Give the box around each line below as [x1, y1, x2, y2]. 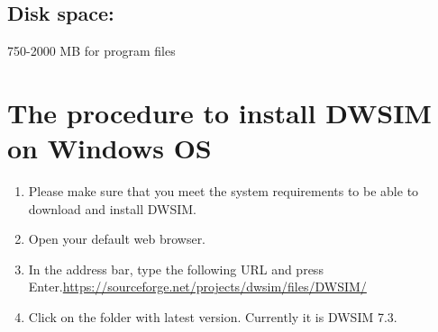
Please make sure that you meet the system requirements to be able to [28, 182, 419, 201]
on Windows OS [7, 130, 212, 166]
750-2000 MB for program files [7, 41, 176, 60]
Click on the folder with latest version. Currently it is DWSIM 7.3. [28, 308, 397, 327]
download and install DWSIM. [28, 199, 196, 218]
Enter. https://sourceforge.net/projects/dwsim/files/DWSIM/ [28, 277, 367, 296]
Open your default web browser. [28, 229, 206, 248]
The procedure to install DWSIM [7, 94, 432, 130]
